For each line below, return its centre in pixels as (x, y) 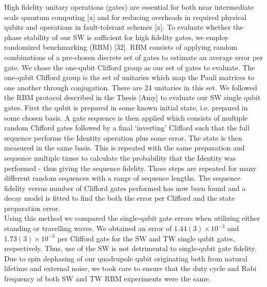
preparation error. (32, 208)
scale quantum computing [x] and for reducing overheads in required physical (125, 17)
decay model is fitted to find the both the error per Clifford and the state (120, 198)
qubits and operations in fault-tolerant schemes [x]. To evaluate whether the (124, 27)
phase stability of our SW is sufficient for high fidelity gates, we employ (117, 37)
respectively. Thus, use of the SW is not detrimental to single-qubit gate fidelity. (130, 248)
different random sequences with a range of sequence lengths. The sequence (122, 178)
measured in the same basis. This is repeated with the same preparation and (125, 148)
